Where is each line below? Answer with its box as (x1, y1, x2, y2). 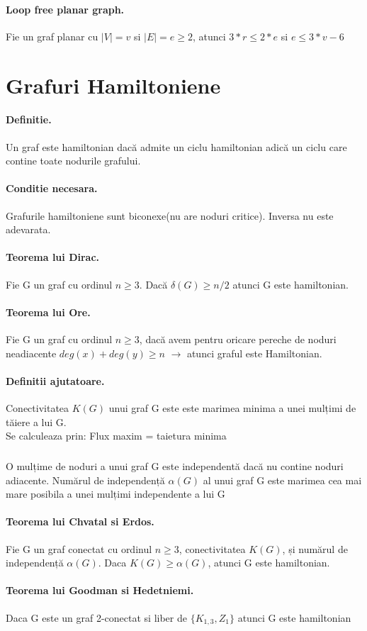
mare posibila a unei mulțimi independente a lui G (6, 486, 225, 501)
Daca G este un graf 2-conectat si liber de (6, 610, 187, 625)
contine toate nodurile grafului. (6, 153, 141, 168)
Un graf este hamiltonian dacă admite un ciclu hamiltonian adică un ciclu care (6, 139, 347, 154)
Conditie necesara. (6, 181, 98, 196)
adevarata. (6, 222, 51, 237)
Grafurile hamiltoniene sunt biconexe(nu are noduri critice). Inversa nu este (6, 208, 334, 223)
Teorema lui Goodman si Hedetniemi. (6, 583, 194, 598)
